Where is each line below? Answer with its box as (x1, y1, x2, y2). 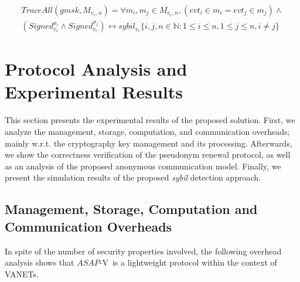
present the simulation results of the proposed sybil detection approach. (5, 171, 261, 184)
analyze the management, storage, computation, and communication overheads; (5, 125, 290, 137)
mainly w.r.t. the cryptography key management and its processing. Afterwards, (5, 137, 292, 149)
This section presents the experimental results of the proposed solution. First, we (5, 114, 295, 126)
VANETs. (5, 267, 39, 280)
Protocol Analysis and (5, 57, 187, 81)
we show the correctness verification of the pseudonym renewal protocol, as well (5, 148, 291, 161)
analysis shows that (5, 256, 74, 269)
